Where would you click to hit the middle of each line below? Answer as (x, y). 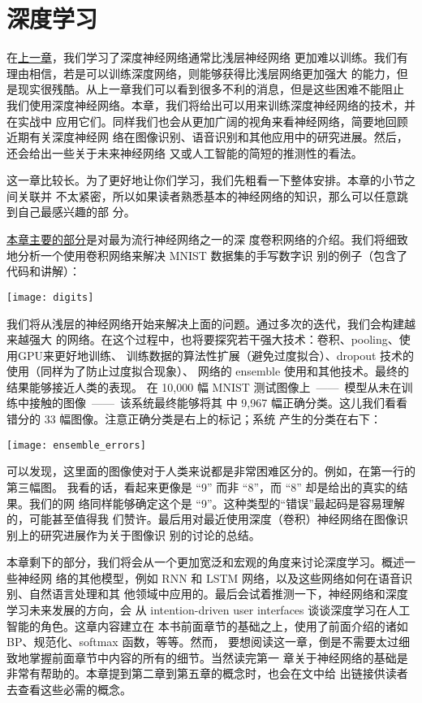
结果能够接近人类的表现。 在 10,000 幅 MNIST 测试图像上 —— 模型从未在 (204, 386)
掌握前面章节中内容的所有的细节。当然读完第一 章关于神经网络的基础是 (218, 657)
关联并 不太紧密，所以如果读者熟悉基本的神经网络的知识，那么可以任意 (207, 195)
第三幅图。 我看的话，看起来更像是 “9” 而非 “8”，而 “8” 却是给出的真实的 (202, 486)
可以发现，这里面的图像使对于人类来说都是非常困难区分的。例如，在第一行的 (211, 471)
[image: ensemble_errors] (76, 445)
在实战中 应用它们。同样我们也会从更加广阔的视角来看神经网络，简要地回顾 (207, 121)
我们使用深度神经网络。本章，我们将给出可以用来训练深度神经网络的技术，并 (211, 104)
